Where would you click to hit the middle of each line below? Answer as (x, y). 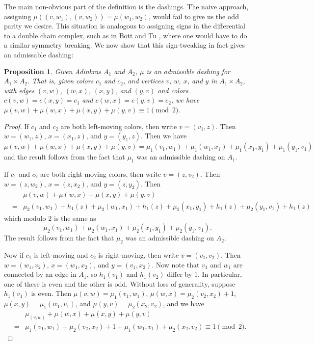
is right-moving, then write (139, 254)
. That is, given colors (60, 81)
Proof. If (16, 126)
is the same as (75, 218)
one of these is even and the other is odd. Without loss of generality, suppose (120, 283)
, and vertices (144, 81)
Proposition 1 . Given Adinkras (53, 71)
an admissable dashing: (39, 54)
